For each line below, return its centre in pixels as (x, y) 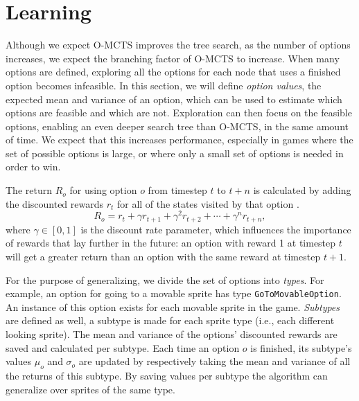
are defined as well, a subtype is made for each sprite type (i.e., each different (170, 320)
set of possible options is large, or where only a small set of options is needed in (175, 153)
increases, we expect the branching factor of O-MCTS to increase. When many (173, 58)
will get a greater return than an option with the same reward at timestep (163, 256)
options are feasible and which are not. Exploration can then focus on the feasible (179, 113)
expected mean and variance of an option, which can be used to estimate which (174, 99)
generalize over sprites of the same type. (90, 389)
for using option (103, 190)
